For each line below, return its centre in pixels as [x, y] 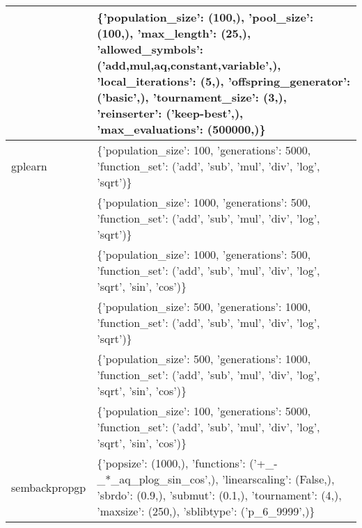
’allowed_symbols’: [150, 49]
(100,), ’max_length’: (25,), [174, 33]
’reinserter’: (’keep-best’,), [170, 113]
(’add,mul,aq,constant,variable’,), [189, 65]
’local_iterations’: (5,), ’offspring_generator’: [224, 81]
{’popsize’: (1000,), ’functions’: [171, 463]
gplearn [29, 166]
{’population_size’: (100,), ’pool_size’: [205, 17]
